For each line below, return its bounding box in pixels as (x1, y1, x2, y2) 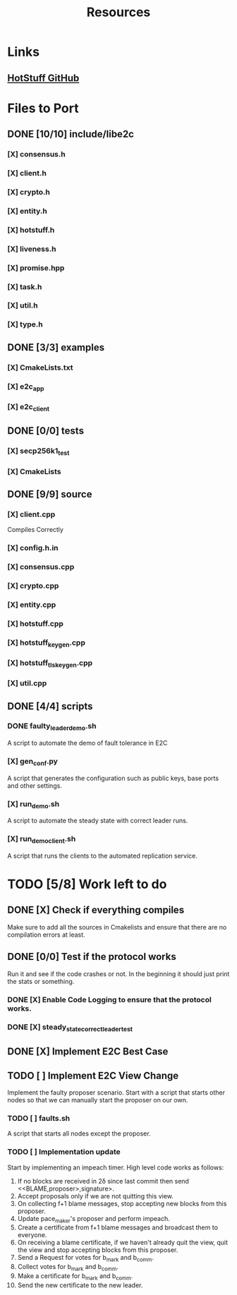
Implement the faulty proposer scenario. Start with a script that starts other (7, 1088, 226, 1097)
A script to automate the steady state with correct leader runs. (7, 816, 188, 825)
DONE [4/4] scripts (7, 700, 93, 712)
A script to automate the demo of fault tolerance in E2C (7, 738, 168, 748)
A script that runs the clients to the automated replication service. (7, 851, 197, 860)
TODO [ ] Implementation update (7, 1147, 121, 1157)
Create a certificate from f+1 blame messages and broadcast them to (17, 1223, 219, 1232)
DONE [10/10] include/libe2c (7, 128, 134, 140)
